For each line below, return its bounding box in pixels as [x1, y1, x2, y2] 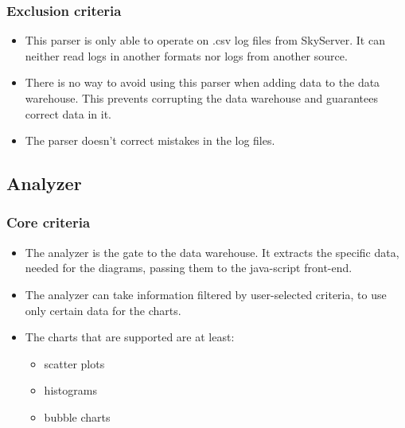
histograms [44, 382, 97, 399]
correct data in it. [25, 105, 111, 122]
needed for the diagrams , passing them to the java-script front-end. [25, 259, 352, 276]
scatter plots [44, 355, 105, 372]
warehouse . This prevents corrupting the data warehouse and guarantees [25, 90, 378, 106]
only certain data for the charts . [25, 302, 181, 318]
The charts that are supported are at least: [25, 329, 235, 345]
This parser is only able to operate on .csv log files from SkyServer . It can [25, 32, 385, 49]
